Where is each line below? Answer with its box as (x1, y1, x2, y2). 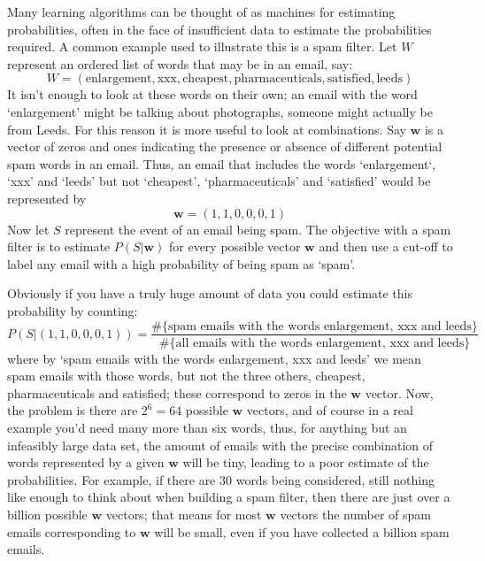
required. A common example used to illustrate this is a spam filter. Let (7, 37, 397, 56)
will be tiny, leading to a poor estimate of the (182, 453, 429, 472)
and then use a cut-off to (319, 237, 453, 256)
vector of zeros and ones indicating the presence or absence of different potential (7, 137, 443, 156)
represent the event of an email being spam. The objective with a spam (65, 219, 451, 238)
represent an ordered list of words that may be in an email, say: (7, 54, 353, 73)
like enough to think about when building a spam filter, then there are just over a (7, 488, 450, 506)
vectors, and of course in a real (246, 401, 413, 419)
